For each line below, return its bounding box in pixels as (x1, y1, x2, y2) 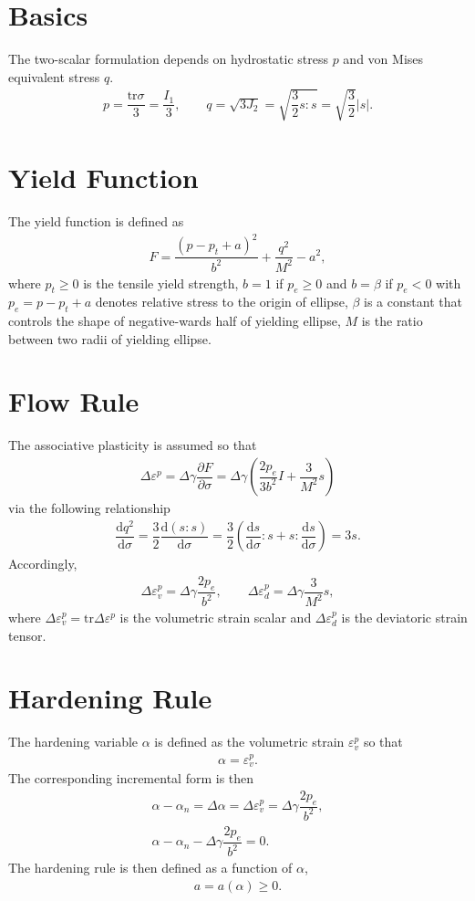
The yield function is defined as (8, 212, 184, 231)
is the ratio (361, 311, 423, 330)
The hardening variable (8, 732, 139, 751)
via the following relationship (8, 498, 170, 518)
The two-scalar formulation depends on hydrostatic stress (8, 49, 328, 68)
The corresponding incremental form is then (8, 769, 254, 788)
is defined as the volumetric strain (154, 732, 345, 751)
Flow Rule (8, 382, 139, 420)
